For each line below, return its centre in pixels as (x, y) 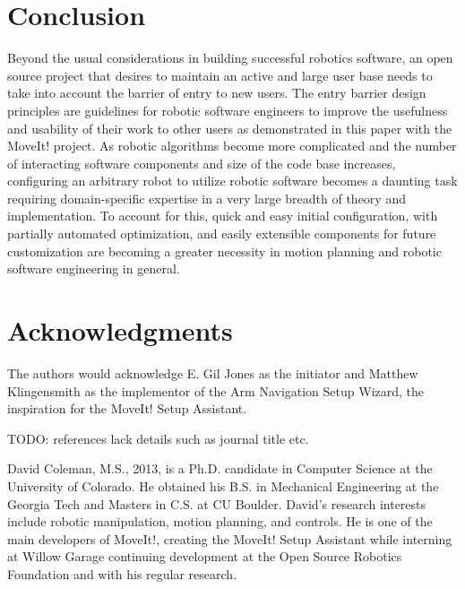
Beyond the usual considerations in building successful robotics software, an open (230, 58)
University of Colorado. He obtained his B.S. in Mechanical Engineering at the (223, 485)
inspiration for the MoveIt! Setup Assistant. (127, 408)
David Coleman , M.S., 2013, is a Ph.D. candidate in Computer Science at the (220, 468)
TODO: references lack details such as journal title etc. (158, 438)
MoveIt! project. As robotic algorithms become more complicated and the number (232, 146)
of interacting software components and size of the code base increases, (202, 163)
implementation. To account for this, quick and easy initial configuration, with (223, 216)
